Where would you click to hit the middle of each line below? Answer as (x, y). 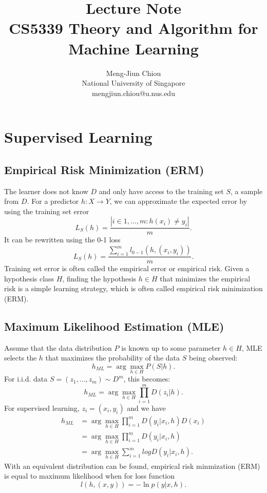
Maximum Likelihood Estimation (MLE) (114, 326)
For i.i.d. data (26, 379)
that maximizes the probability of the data (112, 358)
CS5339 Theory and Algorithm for (133, 28)
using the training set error (47, 211)
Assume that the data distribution (58, 347)
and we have (146, 407)
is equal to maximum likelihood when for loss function (90, 476)
